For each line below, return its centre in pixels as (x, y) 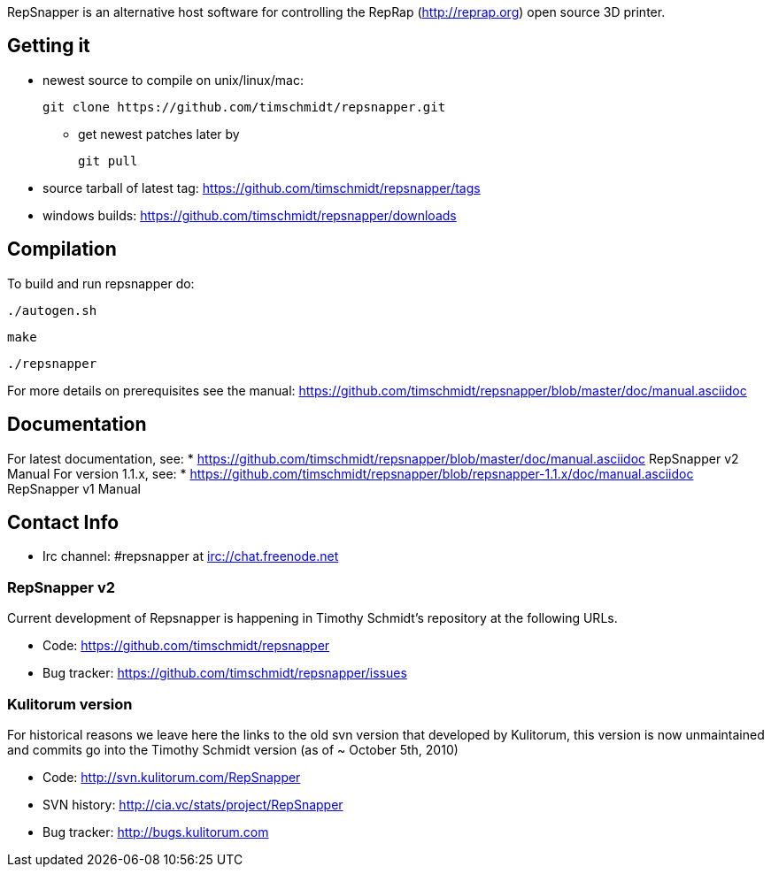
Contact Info (63, 522)
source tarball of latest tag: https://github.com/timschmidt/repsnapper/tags (262, 188)
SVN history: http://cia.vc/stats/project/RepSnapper (193, 804)
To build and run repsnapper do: (101, 283)
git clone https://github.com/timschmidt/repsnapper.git (244, 107)
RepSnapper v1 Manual (74, 488)
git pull (108, 161)
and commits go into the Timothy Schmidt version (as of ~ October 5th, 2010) (233, 749)
